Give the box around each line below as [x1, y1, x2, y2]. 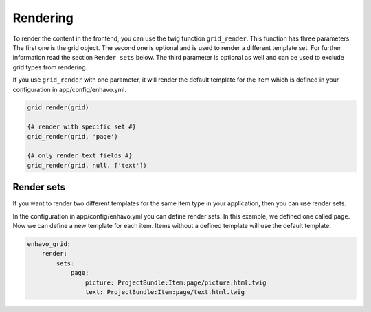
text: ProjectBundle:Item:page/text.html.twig [85, 289, 245, 296]
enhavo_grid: [27, 241, 71, 248]
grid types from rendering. [12, 63, 88, 71]
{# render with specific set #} [27, 123, 137, 131]
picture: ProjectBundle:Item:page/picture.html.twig [85, 278, 267, 287]
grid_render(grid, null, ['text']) [27, 161, 147, 169]
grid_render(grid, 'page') [27, 133, 118, 140]
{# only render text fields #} [27, 152, 133, 159]
